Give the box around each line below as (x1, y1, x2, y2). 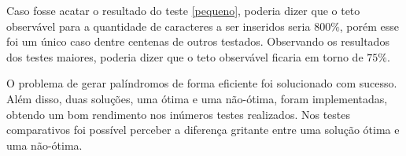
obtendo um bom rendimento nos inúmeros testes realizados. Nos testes (6, 106, 351, 122)
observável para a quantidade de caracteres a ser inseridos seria (6, 17, 311, 34)
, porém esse (339, 17, 400, 34)
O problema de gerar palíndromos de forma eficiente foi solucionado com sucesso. (6, 75, 397, 91)
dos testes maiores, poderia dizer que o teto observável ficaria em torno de (6, 48, 364, 65)
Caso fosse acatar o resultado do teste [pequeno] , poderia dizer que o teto (6, 2, 360, 18)
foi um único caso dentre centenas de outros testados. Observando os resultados (6, 33, 389, 50)
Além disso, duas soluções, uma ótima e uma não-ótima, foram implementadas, (6, 90, 388, 106)
